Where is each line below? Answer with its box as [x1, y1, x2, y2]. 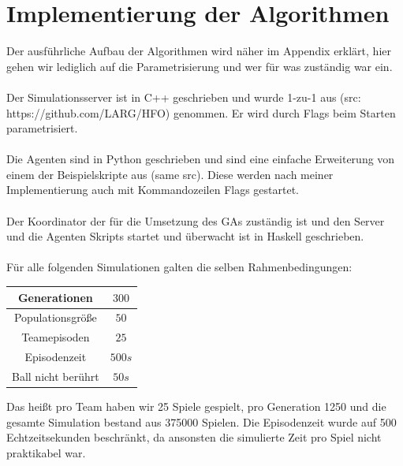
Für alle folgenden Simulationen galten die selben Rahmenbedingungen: [6, 259, 353, 275]
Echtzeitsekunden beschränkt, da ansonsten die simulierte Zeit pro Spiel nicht [6, 429, 382, 445]
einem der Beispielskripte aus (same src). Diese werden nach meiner [6, 166, 334, 182]
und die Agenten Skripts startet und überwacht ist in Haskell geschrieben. [6, 228, 364, 244]
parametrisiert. [6, 120, 78, 136]
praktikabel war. [6, 444, 86, 460]
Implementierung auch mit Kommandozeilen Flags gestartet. [6, 181, 300, 198]
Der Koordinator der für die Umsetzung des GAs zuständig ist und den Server [6, 212, 385, 229]
